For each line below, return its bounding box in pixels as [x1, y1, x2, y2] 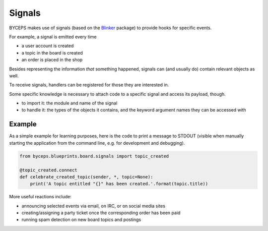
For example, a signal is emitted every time [9, 34, 97, 40]
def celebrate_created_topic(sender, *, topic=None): [19, 174, 153, 179]
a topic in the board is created [21, 50, 83, 56]
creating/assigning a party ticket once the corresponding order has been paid [21, 210, 181, 216]
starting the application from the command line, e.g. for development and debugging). [9, 140, 185, 146]
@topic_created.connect [19, 167, 78, 173]
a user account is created [21, 43, 74, 49]
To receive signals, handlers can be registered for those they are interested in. [9, 82, 169, 88]
